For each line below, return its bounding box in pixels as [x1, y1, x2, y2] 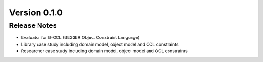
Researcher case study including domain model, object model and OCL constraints [21, 48, 188, 54]
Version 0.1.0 [9, 7, 63, 18]
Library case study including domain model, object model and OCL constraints [21, 41, 179, 47]
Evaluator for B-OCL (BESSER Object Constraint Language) [21, 35, 140, 40]
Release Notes [9, 21, 57, 30]
